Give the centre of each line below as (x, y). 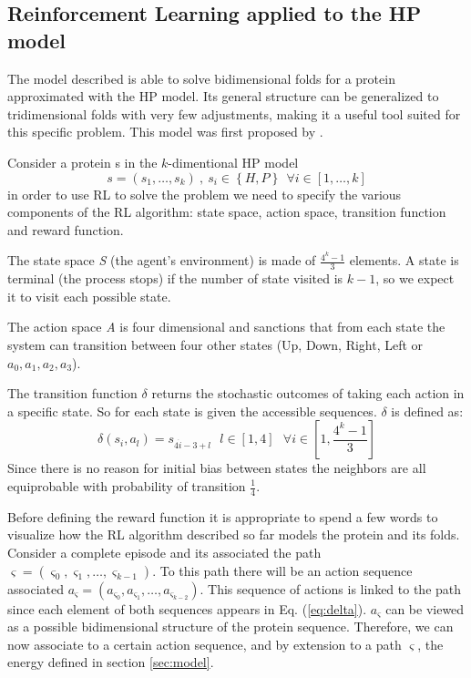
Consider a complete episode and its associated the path (164, 553)
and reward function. (66, 229)
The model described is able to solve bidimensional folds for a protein (201, 78)
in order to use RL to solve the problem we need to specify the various (205, 194)
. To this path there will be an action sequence (282, 570)
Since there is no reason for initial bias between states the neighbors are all (217, 468)
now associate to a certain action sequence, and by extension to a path (205, 644)
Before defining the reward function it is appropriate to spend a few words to (223, 516)
